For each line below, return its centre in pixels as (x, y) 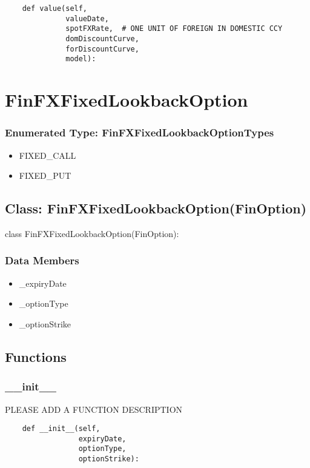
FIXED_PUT (45, 175)
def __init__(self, (61, 429)
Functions (36, 356)
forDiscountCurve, (102, 49)
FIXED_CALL (48, 155)
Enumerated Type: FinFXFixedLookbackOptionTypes (140, 132)
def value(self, (55, 8)
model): (81, 59)
